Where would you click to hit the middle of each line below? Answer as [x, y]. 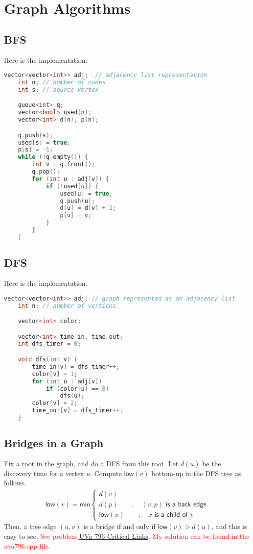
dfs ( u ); [72, 396]
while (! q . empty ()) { [53, 157]
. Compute [106, 473]
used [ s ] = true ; [44, 142]
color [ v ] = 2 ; [55, 403]
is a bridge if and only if [119, 526]
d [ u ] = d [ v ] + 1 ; [88, 208]
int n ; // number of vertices [67, 306]
